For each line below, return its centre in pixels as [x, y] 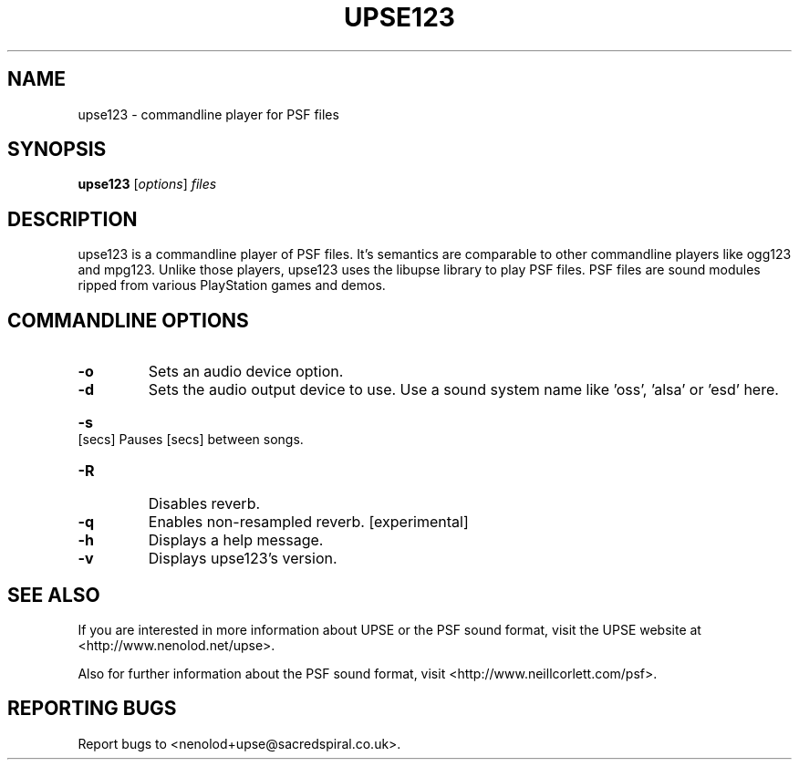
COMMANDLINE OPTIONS [128, 320]
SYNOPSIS [57, 150]
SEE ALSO [54, 595]
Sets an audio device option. [246, 372]
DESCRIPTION [73, 219]
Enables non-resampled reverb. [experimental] [308, 522]
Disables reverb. [204, 504]
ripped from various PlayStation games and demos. [232, 285]
